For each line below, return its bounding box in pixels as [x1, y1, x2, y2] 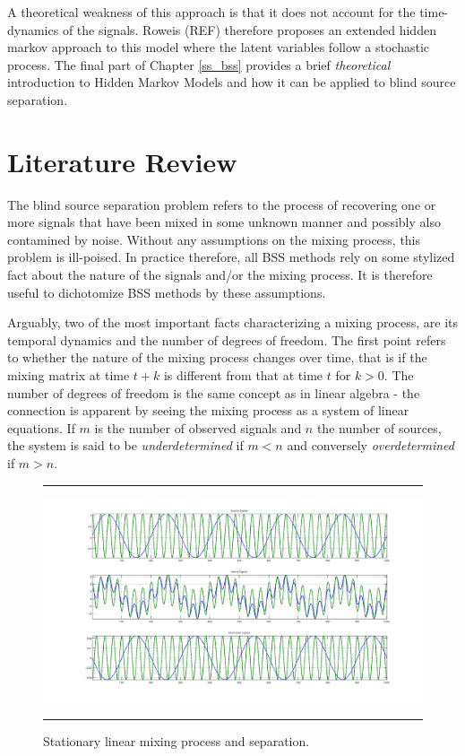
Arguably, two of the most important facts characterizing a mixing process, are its [7, 313, 459, 332]
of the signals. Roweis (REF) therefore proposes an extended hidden [62, 20, 436, 39]
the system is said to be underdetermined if [7, 436, 244, 455]
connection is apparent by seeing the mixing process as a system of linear [7, 401, 409, 420]
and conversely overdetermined [287, 436, 454, 455]
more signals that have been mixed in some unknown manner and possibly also [7, 213, 441, 231]
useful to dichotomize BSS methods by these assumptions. [7, 282, 326, 301]
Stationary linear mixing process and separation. [43, 731, 310, 750]
